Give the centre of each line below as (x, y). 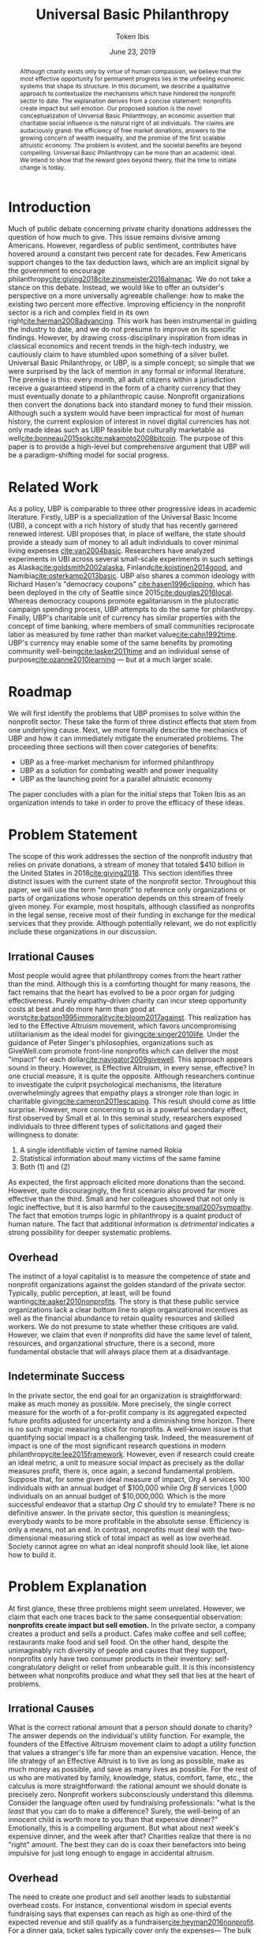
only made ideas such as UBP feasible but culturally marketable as (116, 430)
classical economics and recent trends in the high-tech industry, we (118, 346)
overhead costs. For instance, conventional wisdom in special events (120, 1906)
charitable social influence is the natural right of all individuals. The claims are (127, 123)
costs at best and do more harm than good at (82, 1009)
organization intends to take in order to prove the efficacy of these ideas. (127, 803)
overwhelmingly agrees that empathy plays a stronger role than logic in (123, 1093)
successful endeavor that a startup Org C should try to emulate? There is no (132, 1504)
